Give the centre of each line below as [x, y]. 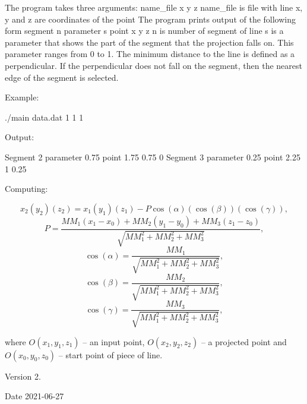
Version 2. [23, 376]
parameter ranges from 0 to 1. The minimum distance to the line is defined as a [150, 54]
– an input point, [114, 341]
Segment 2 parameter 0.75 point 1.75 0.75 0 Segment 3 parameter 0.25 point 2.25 [153, 157]
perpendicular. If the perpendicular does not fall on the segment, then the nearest [153, 65]
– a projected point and [244, 341]
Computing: [26, 189]
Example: [22, 97]
